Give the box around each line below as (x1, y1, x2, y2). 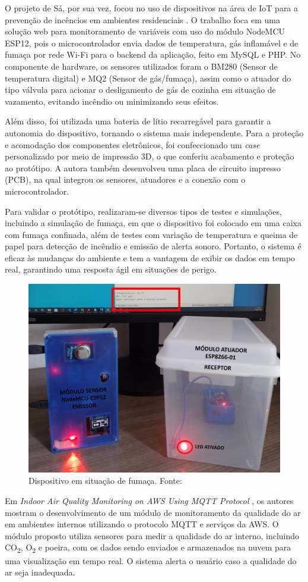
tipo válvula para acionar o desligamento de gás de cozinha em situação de (5, 83, 276, 96)
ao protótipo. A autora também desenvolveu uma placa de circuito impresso (5, 161, 281, 174)
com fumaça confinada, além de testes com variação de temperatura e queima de (5, 228, 298, 240)
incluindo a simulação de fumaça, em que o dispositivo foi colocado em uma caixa (5, 217, 301, 229)
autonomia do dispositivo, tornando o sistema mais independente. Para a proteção (5, 126, 304, 139)
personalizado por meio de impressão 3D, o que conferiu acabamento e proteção (5, 150, 294, 162)
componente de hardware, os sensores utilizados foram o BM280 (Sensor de (5, 60, 278, 72)
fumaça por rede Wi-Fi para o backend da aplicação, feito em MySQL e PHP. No (5, 48, 301, 61)
